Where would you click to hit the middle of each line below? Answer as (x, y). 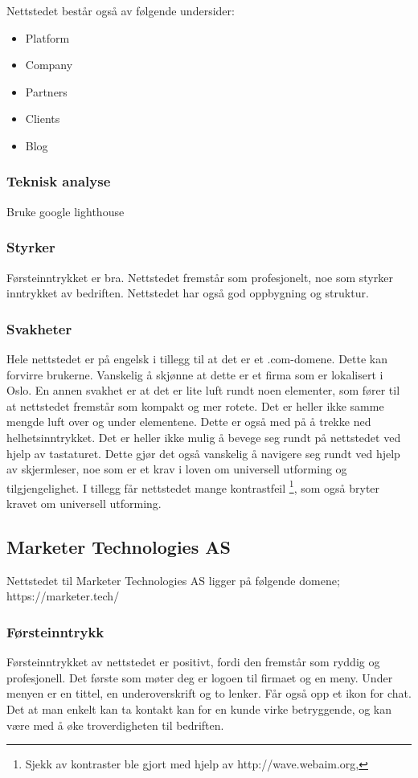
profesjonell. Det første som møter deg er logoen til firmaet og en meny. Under (200, 677)
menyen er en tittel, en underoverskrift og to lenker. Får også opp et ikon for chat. (209, 693)
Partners (46, 91)
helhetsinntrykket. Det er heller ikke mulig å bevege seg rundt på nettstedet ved (204, 437)
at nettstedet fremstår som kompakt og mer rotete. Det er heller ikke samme (195, 405)
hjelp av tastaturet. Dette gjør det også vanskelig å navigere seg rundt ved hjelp (203, 453)
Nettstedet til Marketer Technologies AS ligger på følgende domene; (173, 580)
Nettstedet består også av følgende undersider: (121, 10)
